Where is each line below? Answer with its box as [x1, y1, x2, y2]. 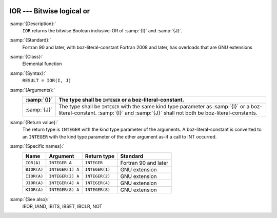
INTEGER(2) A [49, 173, 80, 179]
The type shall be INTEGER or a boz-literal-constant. [58, 96, 185, 104]
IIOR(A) [25, 173, 44, 179]
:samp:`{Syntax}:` [9, 70, 47, 76]
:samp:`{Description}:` [9, 21, 56, 27]
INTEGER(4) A [49, 180, 80, 186]
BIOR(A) [25, 167, 44, 172]
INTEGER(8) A [49, 187, 80, 192]
